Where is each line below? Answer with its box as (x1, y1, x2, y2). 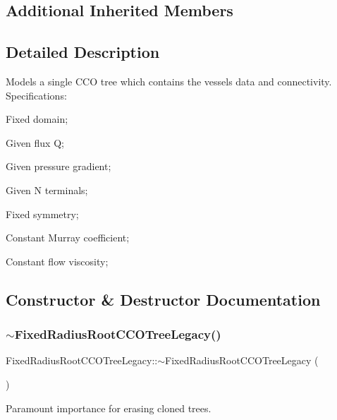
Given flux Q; (6, 135, 64, 150)
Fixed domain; (6, 112, 68, 126)
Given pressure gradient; (6, 159, 111, 174)
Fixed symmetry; (6, 206, 79, 221)
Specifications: (6, 88, 67, 102)
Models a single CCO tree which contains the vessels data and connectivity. (6, 73, 332, 88)
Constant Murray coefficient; (6, 230, 130, 245)
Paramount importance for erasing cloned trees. (6, 400, 212, 415)
